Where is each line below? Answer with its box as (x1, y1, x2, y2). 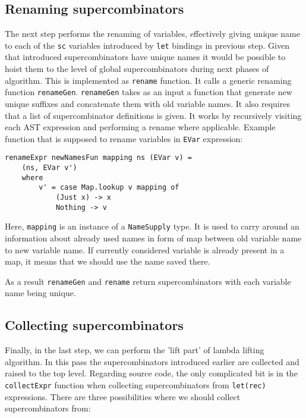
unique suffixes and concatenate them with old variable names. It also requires (5, 97, 290, 109)
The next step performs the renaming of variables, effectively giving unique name (5, 27, 300, 40)
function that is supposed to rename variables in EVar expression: (5, 132, 243, 144)
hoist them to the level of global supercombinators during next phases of (5, 62, 269, 75)
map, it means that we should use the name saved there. (5, 255, 210, 268)
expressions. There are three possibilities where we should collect (5, 390, 241, 403)
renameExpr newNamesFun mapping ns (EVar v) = (5, 153, 192, 162)
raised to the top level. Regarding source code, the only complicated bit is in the (5, 367, 298, 379)
